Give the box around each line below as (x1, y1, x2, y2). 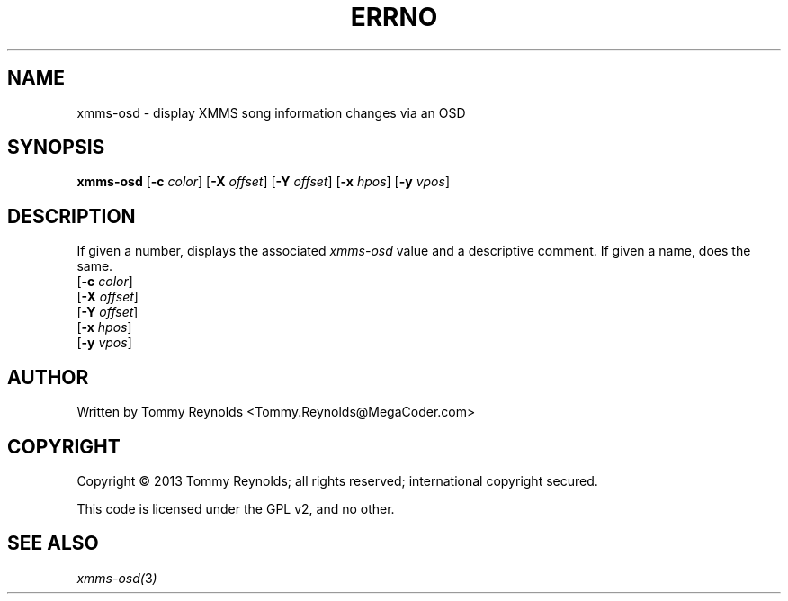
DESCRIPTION (7, 204, 136, 228)
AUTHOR (7, 365, 89, 389)
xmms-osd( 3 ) (76, 570, 157, 586)
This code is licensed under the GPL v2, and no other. (76, 500, 395, 516)
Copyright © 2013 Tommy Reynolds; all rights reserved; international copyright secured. (76, 472, 598, 489)
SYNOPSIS (7, 136, 105, 159)
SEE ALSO (7, 532, 99, 555)
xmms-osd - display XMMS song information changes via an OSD (76, 104, 466, 121)
